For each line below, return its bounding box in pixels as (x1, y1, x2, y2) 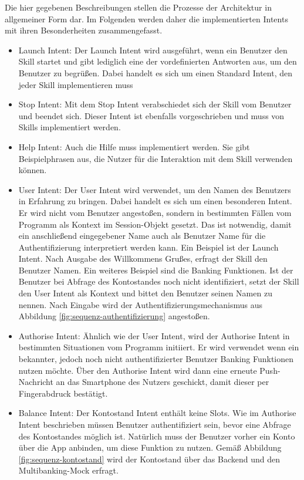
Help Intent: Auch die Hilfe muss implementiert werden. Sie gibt (18, 140, 250, 153)
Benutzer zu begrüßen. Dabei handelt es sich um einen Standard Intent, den (18, 66, 292, 79)
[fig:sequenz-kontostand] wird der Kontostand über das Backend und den (18, 452, 280, 465)
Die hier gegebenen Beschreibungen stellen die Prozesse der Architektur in (5, 1, 272, 13)
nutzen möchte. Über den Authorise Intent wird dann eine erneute (18, 364, 257, 376)
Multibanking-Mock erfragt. (18, 464, 119, 476)
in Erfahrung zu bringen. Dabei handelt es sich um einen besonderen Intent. (18, 195, 292, 207)
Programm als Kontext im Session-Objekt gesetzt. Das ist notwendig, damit (18, 218, 292, 230)
